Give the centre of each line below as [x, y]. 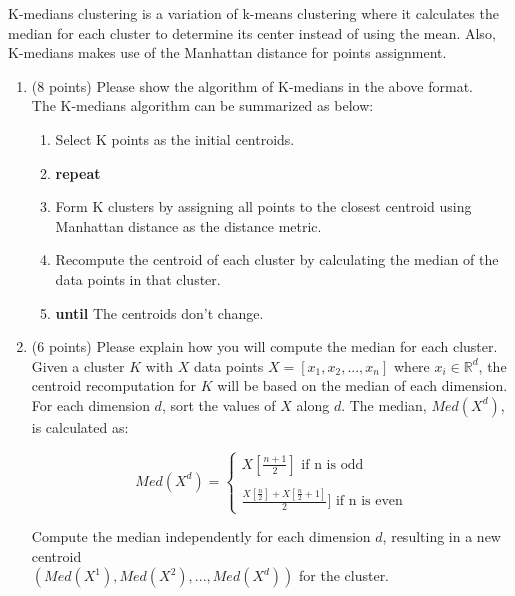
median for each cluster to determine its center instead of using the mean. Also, [252, 32]
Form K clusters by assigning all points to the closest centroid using [263, 206]
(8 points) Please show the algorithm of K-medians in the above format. [252, 85]
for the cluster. [344, 575]
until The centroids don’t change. [159, 312]
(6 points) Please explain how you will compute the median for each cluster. [264, 346]
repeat [78, 172]
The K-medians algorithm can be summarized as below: [202, 105]
